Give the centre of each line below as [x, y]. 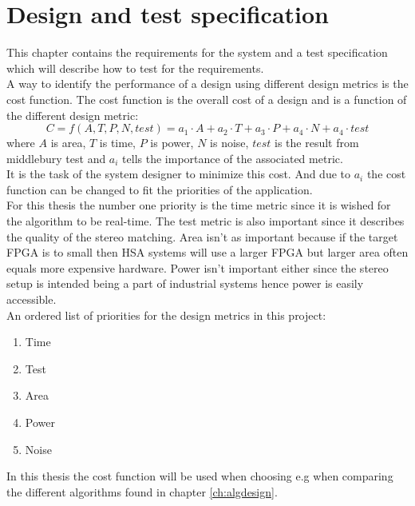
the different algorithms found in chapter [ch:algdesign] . [142, 491]
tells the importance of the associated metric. [233, 158]
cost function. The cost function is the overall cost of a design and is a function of [207, 99]
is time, [118, 143]
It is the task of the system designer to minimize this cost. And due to [179, 174]
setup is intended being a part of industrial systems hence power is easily [185, 283]
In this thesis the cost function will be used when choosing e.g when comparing [200, 476]
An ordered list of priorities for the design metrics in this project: [166, 315]
